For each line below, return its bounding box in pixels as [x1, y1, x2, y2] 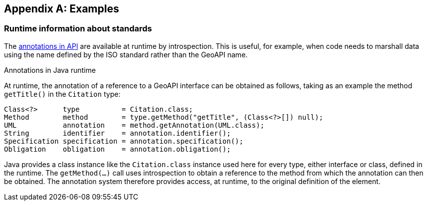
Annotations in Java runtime [4, 65, 96, 74]
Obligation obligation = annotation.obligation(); [4, 145, 231, 153]
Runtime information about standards [4, 23, 152, 34]
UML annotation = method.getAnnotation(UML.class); [4, 121, 265, 129]
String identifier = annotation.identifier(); [4, 129, 231, 137]
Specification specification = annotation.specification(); [4, 137, 244, 145]
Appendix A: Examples [4, 2, 119, 15]
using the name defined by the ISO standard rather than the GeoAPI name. [4, 50, 248, 59]
